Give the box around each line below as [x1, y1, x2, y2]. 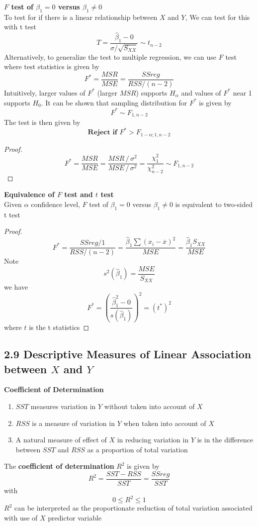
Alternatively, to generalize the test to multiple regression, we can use [4, 51, 217, 62]
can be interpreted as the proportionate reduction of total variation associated [14, 503, 253, 513]
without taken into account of [104, 401, 195, 412]
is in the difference [197, 434, 254, 445]
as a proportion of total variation [87, 444, 188, 454]
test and [64, 189, 93, 200]
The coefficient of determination [4, 461, 114, 471]
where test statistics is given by [4, 61, 99, 72]
